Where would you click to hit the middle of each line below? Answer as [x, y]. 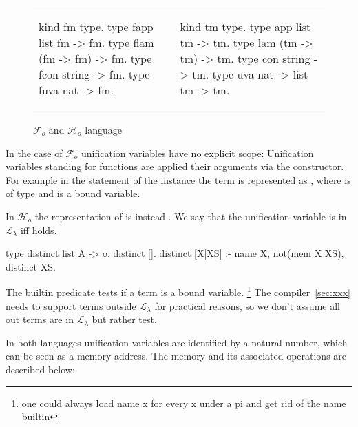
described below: [40, 369]
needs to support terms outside [71, 305]
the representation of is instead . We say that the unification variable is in [191, 216]
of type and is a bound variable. [73, 193]
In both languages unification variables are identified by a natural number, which [177, 342]
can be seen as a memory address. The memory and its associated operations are [176, 356]
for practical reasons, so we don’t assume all [247, 305]
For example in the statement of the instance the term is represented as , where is [178, 179]
